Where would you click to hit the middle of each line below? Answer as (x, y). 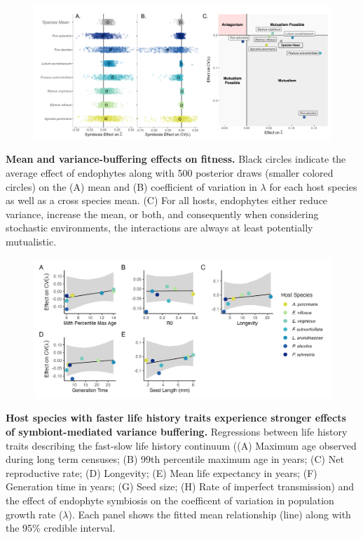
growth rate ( (34, 514)
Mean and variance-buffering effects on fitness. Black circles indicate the (176, 159)
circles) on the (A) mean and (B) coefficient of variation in (131, 186)
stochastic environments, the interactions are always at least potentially (159, 228)
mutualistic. (31, 242)
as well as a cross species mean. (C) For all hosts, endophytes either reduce (167, 200)
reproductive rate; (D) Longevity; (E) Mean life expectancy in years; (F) (162, 472)
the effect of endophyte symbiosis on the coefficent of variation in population (170, 500)
